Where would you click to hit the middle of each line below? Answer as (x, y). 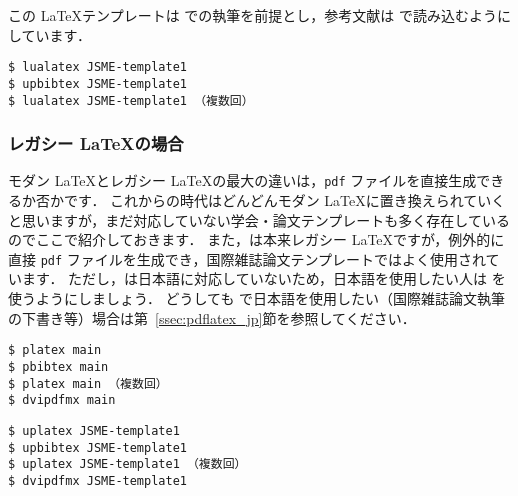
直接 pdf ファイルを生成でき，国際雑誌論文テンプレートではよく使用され (247, 258)
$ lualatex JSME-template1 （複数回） (131, 100)
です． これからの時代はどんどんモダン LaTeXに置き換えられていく (284, 200)
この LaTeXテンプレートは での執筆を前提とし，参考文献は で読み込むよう (252, 15)
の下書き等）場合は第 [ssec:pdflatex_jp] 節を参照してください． (212, 317)
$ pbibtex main (58, 366)
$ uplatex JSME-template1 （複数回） (127, 464)
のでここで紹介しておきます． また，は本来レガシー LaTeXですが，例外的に (256, 239)
